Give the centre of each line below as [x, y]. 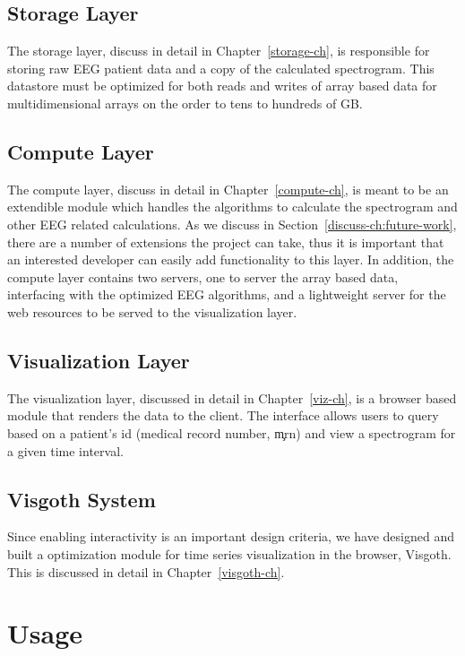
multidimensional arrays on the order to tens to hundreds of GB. [185, 103]
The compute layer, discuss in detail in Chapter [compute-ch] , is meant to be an [228, 189]
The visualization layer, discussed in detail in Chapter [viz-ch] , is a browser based [232, 397]
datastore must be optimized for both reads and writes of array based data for [222, 86]
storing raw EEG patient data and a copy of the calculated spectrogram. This [221, 68]
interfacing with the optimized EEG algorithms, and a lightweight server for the [227, 294]
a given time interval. [65, 450]
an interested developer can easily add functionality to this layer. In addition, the [231, 259]
